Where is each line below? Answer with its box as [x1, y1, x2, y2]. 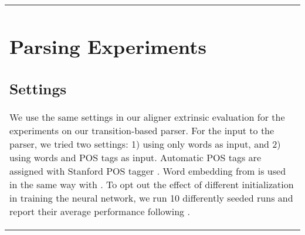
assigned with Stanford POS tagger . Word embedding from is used [9, 164, 286, 178]
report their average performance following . [9, 205, 190, 219]
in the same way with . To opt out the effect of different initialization [9, 178, 294, 192]
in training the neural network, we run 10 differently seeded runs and [9, 191, 293, 205]
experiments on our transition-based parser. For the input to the [9, 124, 274, 138]
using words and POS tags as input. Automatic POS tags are [9, 151, 261, 165]
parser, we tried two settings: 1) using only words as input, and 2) [9, 137, 281, 151]
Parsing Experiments [9, 32, 207, 59]
